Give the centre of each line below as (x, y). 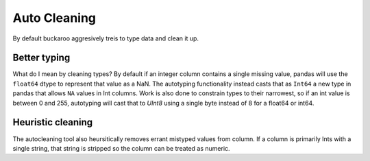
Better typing (41, 58)
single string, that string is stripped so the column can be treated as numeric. (121, 148)
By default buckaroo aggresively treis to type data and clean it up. (106, 38)
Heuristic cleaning (53, 122)
